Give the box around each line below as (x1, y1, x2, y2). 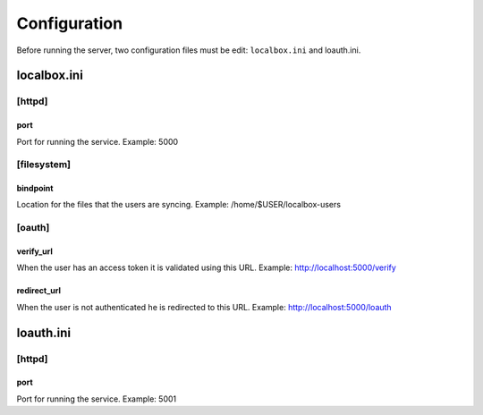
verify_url (16, 246, 54, 257)
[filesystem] (16, 158, 72, 171)
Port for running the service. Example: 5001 (16, 394, 177, 404)
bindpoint (16, 183, 54, 194)
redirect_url (16, 285, 62, 296)
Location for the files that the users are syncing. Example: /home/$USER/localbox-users (16, 199, 342, 210)
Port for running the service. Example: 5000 (16, 136, 179, 147)
